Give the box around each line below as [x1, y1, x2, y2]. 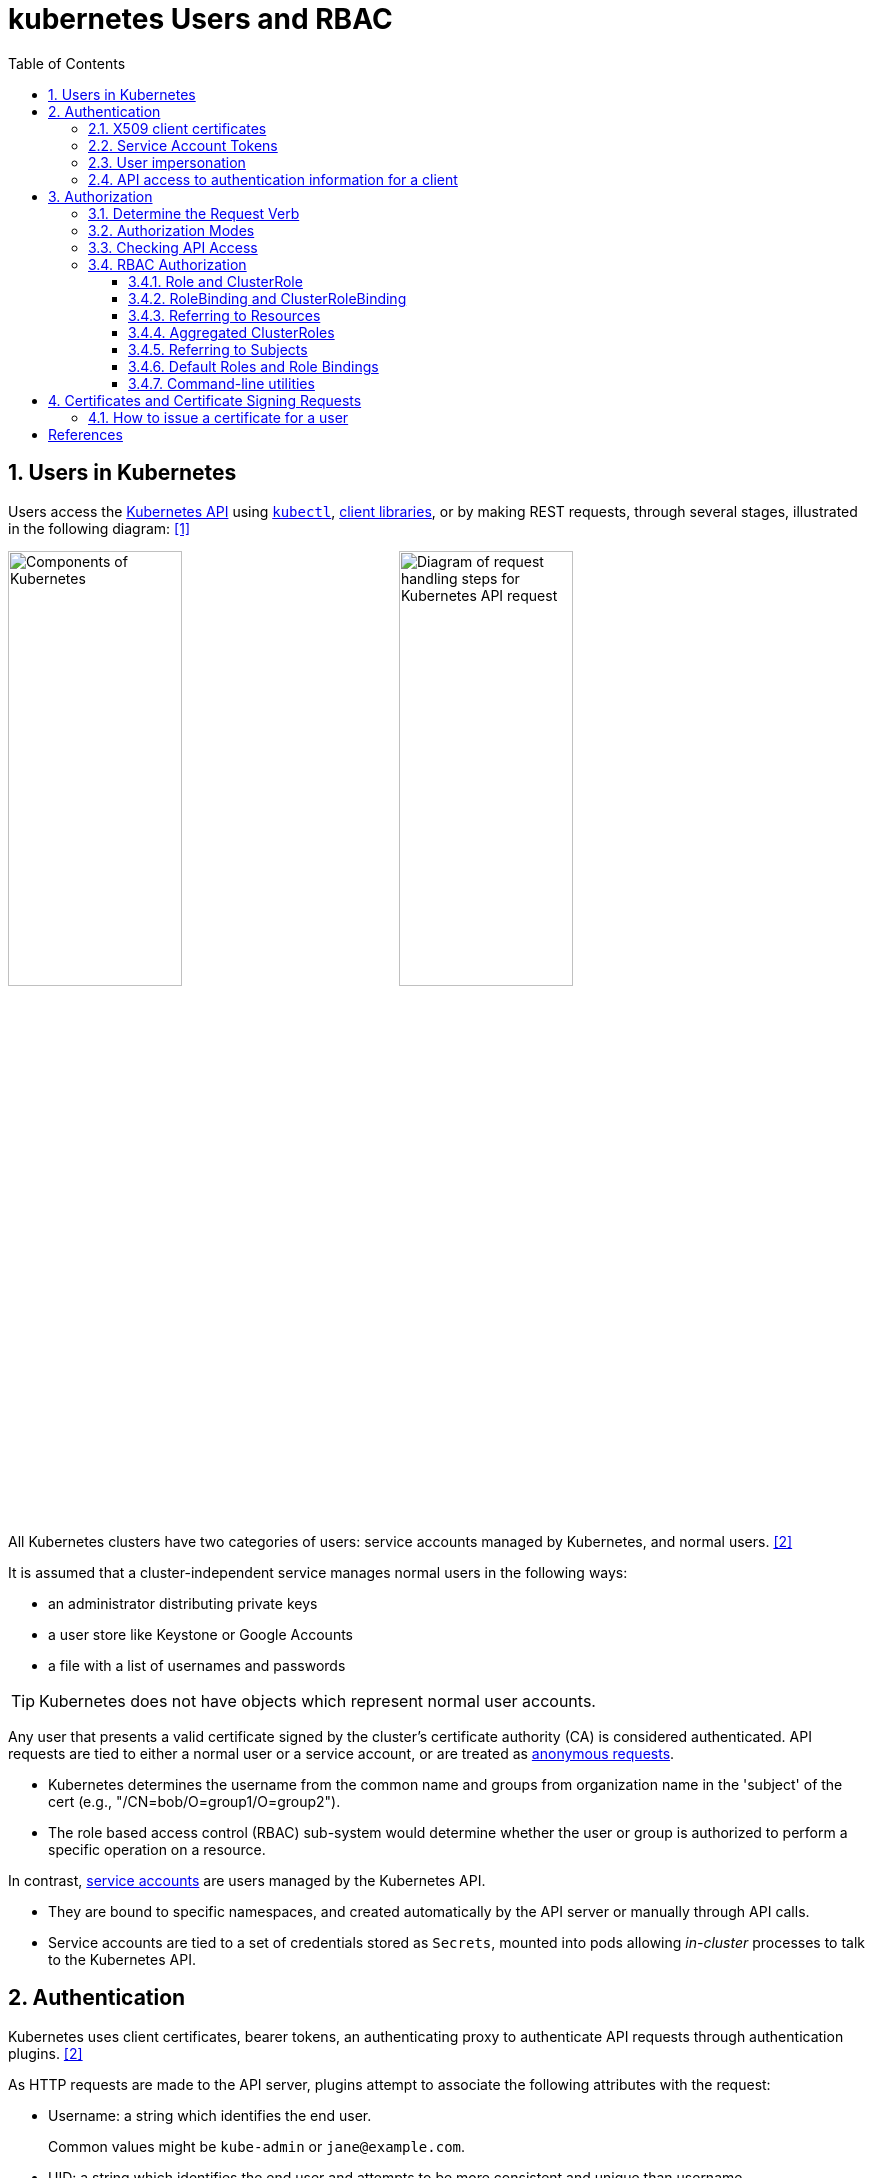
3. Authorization [48, 187, 153, 205]
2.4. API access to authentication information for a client [88, 170, 458, 188]
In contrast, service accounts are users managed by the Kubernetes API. [8, 1871, 486, 1889]
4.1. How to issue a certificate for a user [88, 408, 349, 426]
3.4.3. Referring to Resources [128, 306, 321, 324]
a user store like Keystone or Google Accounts [48, 1625, 354, 1643]
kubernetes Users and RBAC [8, 2, 393, 36]
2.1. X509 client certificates [88, 119, 267, 137]
